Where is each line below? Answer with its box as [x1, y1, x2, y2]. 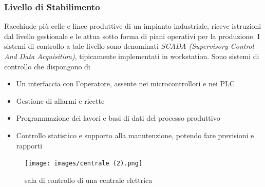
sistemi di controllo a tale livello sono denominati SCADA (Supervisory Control [4, 41, 254, 51]
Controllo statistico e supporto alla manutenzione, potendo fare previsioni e [16, 129, 254, 140]
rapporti [16, 140, 43, 151]
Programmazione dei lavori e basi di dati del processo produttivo [16, 113, 220, 123]
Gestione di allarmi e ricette [16, 95, 105, 106]
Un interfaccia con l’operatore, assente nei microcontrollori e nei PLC [16, 78, 235, 89]
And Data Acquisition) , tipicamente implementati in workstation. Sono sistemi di [4, 51, 259, 61]
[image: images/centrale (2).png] [25, 160, 143, 167]
